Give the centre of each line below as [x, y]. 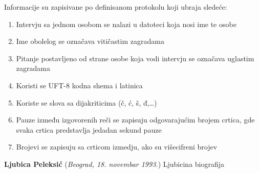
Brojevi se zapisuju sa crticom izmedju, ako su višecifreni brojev [117, 147]
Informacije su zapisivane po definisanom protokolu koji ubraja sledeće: [116, 7]
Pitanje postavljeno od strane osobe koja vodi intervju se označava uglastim [135, 58]
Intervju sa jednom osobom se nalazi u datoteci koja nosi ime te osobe [126, 24]
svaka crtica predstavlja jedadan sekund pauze [89, 129]
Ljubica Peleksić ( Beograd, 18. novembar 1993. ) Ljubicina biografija [114, 164]
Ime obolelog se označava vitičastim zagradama [90, 41]
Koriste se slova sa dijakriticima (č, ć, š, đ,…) [87, 102]
